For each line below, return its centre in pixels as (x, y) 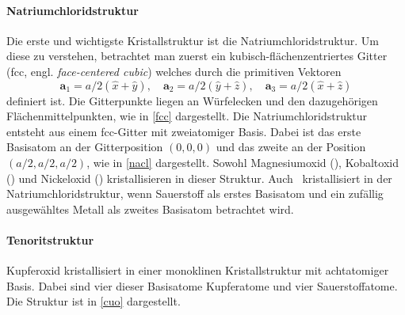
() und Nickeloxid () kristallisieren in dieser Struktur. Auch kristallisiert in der (199, 178)
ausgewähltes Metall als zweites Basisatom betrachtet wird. (150, 209)
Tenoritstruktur (50, 239)
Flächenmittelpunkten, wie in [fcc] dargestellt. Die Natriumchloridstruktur (187, 116)
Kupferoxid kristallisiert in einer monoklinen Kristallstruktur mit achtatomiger (198, 270)
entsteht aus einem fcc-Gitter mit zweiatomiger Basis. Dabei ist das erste (184, 131)
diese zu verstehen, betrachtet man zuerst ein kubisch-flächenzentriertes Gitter (197, 56)
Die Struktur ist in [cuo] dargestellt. (94, 301)
